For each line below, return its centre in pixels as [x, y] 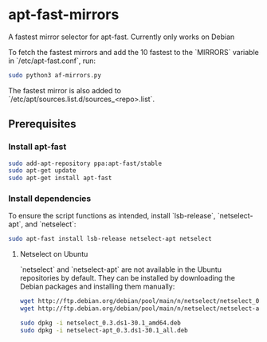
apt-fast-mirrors [64, 15]
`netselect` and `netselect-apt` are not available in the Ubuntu [120, 269]
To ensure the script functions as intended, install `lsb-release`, [112, 216]
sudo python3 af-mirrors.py [55, 75]
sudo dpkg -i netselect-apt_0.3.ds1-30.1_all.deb [104, 330]
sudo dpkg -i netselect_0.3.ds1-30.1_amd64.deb [100, 323]
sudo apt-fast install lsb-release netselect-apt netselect [110, 239]
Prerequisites [42, 124]
